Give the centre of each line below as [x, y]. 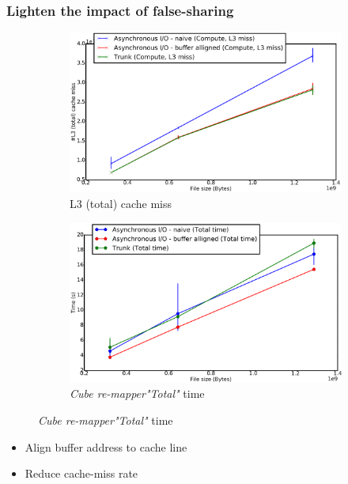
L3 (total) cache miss [121, 204]
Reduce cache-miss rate [81, 473]
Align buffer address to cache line [106, 446]
